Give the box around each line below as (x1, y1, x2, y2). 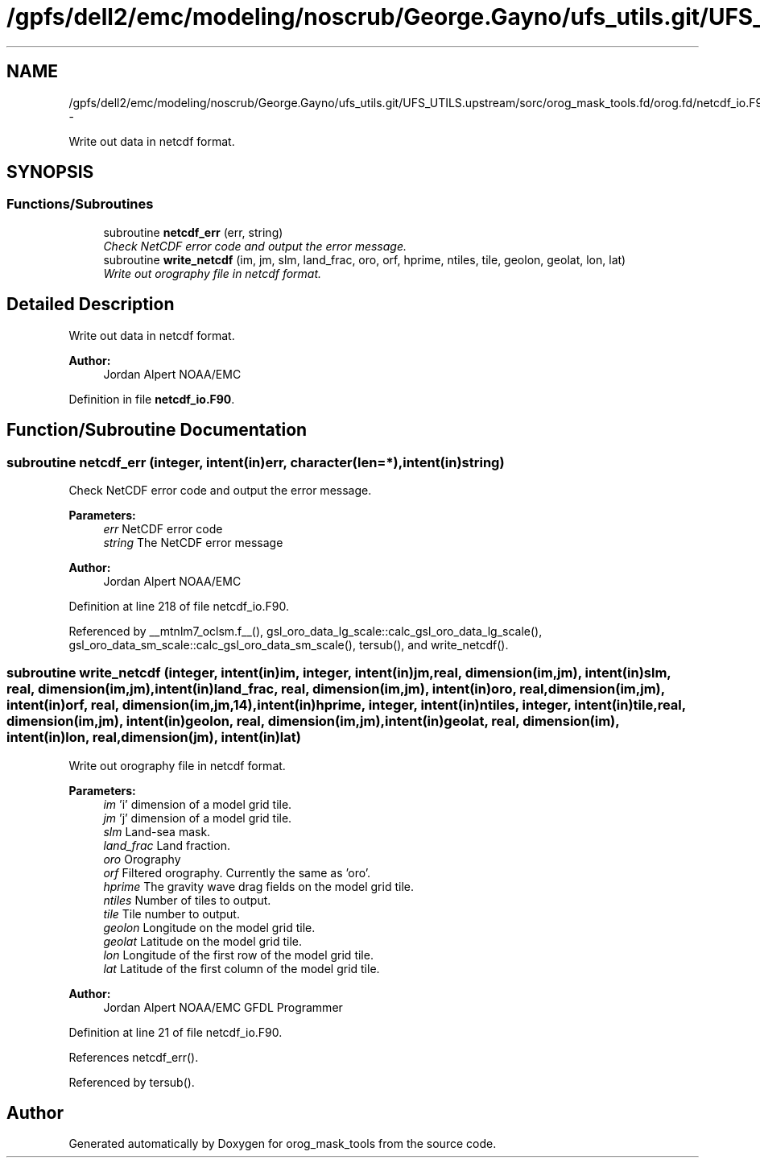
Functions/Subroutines (6, 196, 154, 213)
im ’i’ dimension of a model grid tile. (103, 797, 292, 811)
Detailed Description (6, 294, 175, 315)
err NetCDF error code (103, 521, 223, 536)
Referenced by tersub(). (68, 1075, 195, 1089)
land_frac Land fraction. (103, 838, 230, 852)
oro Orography (103, 851, 181, 866)
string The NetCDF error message (103, 535, 283, 549)
